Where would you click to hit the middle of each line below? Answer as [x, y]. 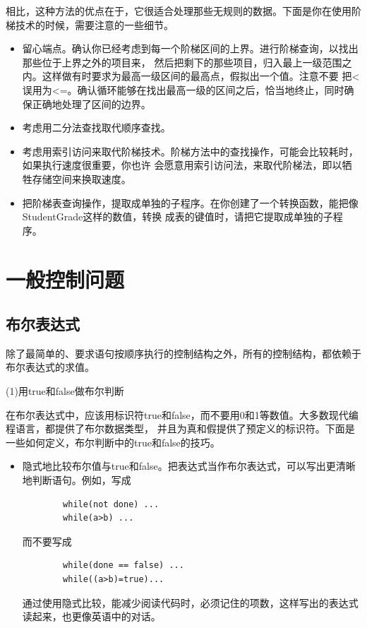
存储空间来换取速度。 [82, 178]
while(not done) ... [111, 504]
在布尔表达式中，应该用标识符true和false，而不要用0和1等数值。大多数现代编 [182, 414]
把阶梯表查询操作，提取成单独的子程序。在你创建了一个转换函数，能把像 [190, 202]
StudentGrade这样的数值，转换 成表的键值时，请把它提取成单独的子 [178, 217]
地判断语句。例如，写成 [77, 480]
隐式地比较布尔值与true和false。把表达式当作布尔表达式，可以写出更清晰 [189, 466]
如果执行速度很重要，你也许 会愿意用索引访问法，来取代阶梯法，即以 [182, 165]
